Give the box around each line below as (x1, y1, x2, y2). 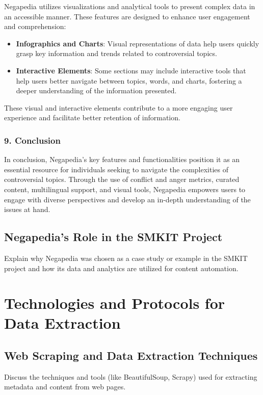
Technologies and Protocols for (4, 293, 225, 313)
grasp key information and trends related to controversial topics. (16, 48, 217, 59)
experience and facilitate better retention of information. (4, 112, 180, 123)
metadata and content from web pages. (4, 381, 126, 392)
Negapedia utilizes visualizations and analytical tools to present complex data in (4, 1, 255, 11)
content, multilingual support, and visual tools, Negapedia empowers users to (4, 183, 246, 194)
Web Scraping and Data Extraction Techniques (4, 348, 258, 363)
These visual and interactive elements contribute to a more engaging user (4, 102, 233, 113)
